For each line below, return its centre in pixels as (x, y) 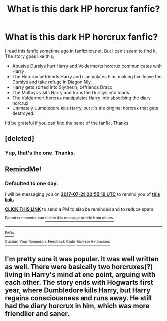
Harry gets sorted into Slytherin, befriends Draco (62, 87)
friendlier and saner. (37, 313)
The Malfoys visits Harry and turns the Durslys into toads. (71, 92)
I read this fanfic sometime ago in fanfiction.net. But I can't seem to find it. (81, 51)
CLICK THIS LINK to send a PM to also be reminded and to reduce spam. (80, 209)
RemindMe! (23, 169)
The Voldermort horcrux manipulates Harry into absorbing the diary (81, 98)
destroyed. (23, 113)
